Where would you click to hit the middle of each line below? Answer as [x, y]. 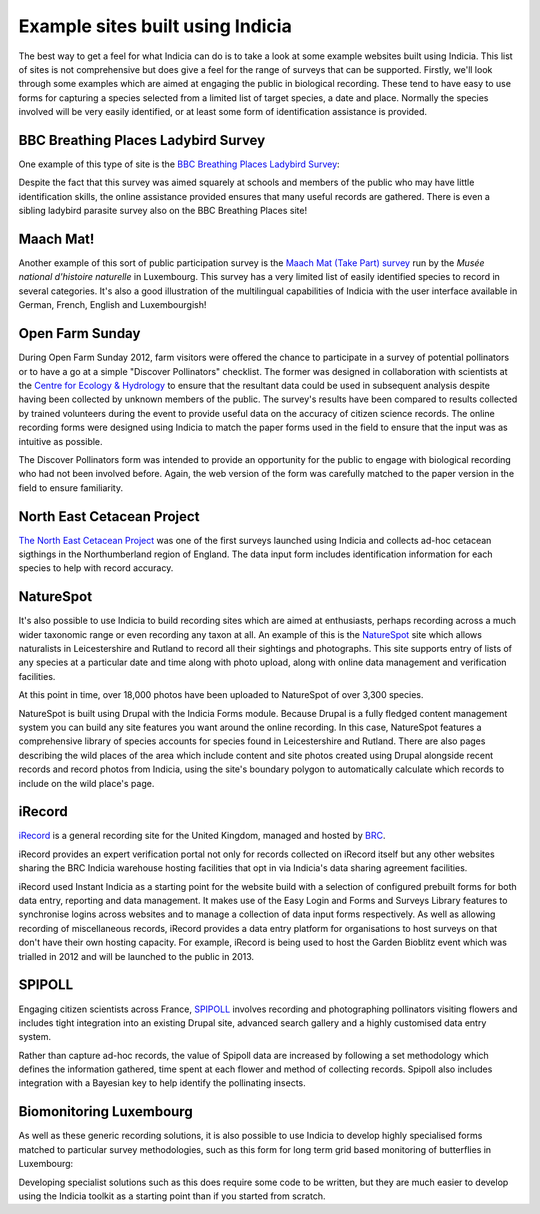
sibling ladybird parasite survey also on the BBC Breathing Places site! [163, 211]
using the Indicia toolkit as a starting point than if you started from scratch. [172, 1196]
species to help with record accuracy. [96, 568]
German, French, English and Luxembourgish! [112, 305]
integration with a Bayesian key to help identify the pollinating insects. [162, 1083]
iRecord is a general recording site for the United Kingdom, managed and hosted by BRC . [202, 836]
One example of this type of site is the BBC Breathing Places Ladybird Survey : [179, 164]
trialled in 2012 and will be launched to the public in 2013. [136, 956]
